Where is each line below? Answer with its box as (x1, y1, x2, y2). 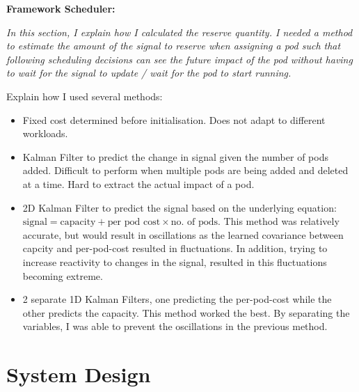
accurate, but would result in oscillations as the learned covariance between (22, 227, 344, 242)
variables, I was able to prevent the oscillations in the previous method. (22, 319, 328, 334)
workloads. (22, 126, 68, 141)
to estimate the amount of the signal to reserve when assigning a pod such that (6, 38, 341, 53)
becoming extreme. (22, 268, 103, 283)
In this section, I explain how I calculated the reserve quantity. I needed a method (6, 24, 353, 39)
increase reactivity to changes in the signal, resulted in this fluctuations (22, 254, 327, 269)
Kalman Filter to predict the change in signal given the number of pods (22, 149, 328, 164)
